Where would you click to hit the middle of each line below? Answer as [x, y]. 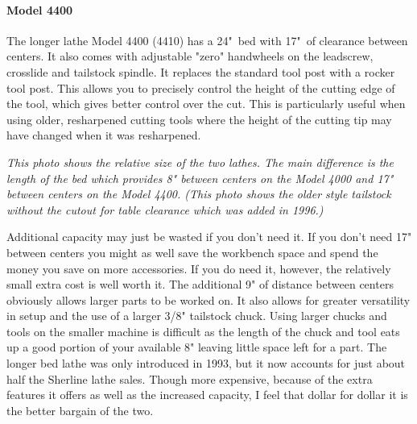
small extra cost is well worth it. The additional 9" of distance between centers [200, 284]
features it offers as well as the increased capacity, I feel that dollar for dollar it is [207, 395]
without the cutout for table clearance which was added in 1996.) [165, 209]
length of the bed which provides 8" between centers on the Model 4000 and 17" [200, 178]
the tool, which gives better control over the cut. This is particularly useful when [206, 104]
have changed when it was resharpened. [104, 135]
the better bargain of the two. [80, 410]
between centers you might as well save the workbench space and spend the [192, 252]
